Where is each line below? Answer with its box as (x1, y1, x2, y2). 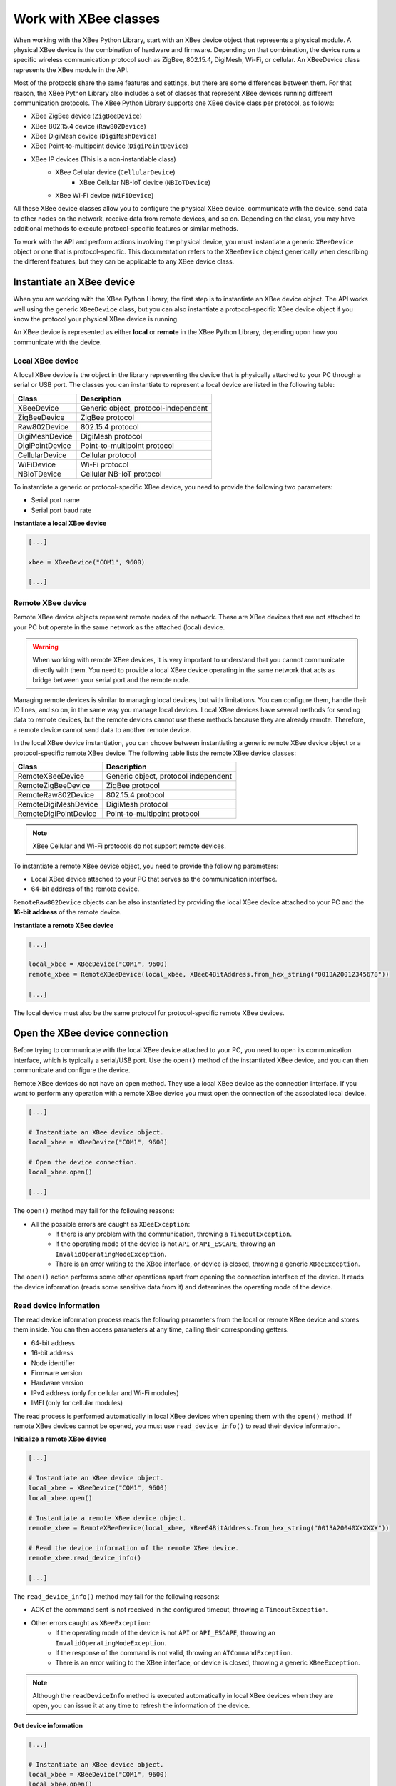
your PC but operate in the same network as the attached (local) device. (13, 622, 225, 632)
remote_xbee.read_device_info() (28, 1554, 142, 1562)
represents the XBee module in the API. (13, 65, 129, 74)
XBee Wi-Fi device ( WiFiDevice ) (55, 191, 154, 200)
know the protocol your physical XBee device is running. (13, 315, 179, 324)
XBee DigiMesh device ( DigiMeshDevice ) (31, 132, 157, 141)
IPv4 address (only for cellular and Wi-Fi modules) (31, 1388, 179, 1397)
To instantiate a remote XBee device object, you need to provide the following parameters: (13, 862, 279, 870)
